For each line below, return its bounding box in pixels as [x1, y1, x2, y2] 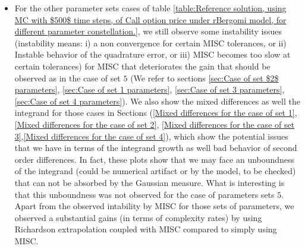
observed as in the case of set [14, 71, 121, 84]
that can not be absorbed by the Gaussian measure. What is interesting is [14, 176, 285, 188]
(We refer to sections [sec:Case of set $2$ [130, 71, 279, 84]
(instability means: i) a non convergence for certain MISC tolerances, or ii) [14, 36, 287, 49]
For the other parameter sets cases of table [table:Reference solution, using [14, 2, 287, 14]
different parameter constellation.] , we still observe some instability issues [14, 25, 282, 37]
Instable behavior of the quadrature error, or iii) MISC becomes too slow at [14, 48, 291, 61]
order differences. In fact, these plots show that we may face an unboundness [14, 153, 295, 165]
